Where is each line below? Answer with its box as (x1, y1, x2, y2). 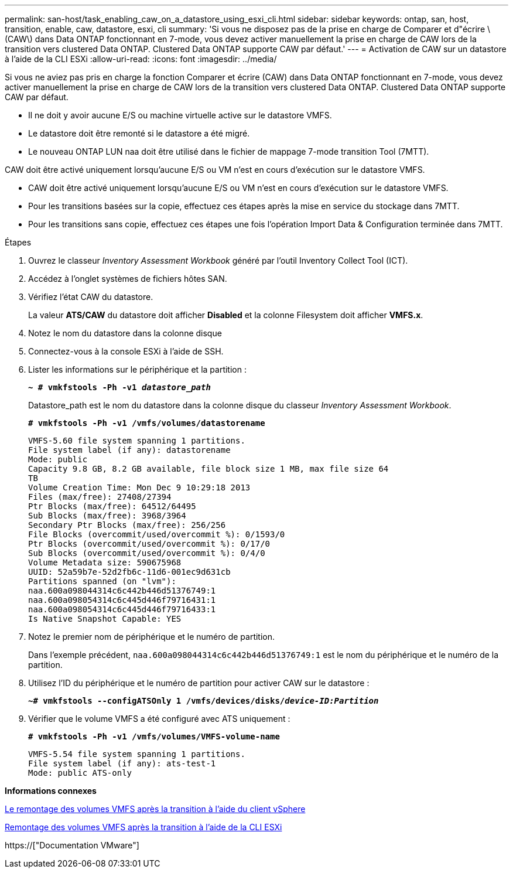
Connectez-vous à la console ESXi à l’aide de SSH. (28, 346, 224, 356)
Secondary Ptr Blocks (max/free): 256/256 (28, 520, 226, 530)
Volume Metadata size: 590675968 (28, 558, 182, 567)
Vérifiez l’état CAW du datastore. (28, 292, 153, 302)
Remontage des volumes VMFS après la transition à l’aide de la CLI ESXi (5, 822, 282, 832)
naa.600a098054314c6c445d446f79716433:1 (28, 605, 216, 614)
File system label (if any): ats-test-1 (28, 759, 216, 768)
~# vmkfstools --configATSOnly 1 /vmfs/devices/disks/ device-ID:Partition (28, 696, 379, 705)
